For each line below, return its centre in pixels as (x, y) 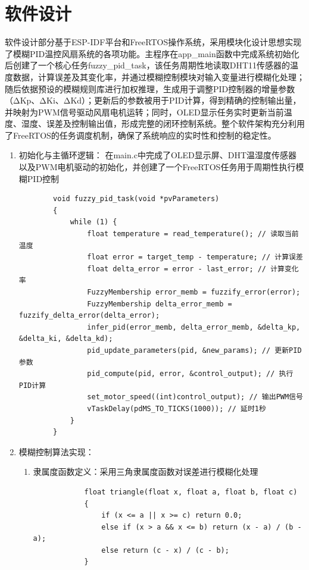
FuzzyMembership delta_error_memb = (160, 304)
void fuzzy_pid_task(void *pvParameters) (136, 199)
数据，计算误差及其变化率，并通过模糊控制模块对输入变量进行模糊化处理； (159, 76)
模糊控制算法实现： (56, 451)
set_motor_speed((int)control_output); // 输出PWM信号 (195, 397)
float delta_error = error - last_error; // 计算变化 (193, 269)
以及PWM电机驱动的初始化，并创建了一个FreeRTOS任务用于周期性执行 (157, 167)
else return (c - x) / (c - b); (165, 550)
